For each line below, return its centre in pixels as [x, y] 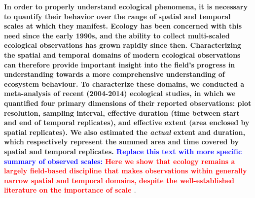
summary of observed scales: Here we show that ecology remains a [120, 161]
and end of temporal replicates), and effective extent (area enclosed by [127, 122]
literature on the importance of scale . [70, 190]
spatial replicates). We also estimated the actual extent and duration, [125, 132]
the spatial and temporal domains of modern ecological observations [122, 54]
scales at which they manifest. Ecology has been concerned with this [123, 26]
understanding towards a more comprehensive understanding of [114, 74]
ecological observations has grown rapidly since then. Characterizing [123, 45]
